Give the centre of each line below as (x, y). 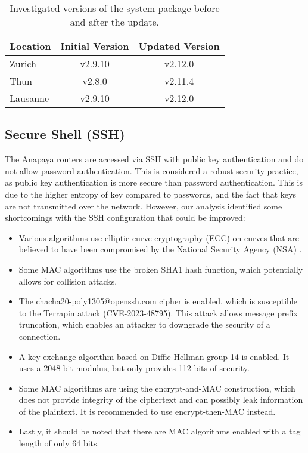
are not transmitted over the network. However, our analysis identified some (144, 206)
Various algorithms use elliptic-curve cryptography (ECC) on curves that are (159, 237)
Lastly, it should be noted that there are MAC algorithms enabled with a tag (160, 431)
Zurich (23, 64)
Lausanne (29, 98)
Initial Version (95, 46)
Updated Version (179, 46)
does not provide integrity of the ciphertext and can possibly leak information (161, 400)
